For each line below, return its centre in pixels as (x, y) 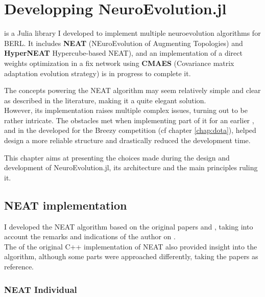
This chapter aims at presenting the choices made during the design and (117, 157)
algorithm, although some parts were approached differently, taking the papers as (131, 256)
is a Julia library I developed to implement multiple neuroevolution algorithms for (132, 33)
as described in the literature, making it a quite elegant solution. (105, 100)
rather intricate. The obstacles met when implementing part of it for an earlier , (129, 120)
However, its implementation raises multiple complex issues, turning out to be (126, 110)
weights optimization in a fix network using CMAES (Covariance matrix (119, 63)
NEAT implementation (66, 205)
